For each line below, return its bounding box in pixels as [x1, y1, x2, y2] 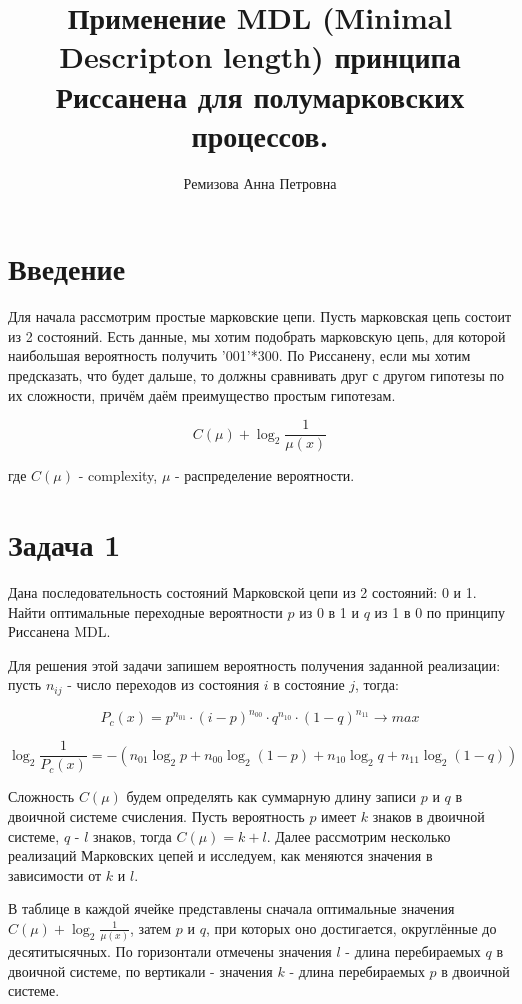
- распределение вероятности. [174, 465, 355, 486]
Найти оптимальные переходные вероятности [8, 601, 283, 622]
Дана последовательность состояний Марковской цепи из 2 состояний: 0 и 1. [8, 581, 477, 602]
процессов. [191, 114, 329, 155]
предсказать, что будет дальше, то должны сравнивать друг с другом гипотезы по [8, 365, 505, 385]
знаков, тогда [92, 825, 172, 846]
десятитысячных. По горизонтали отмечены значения [8, 941, 332, 962]
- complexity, [78, 465, 158, 486]
